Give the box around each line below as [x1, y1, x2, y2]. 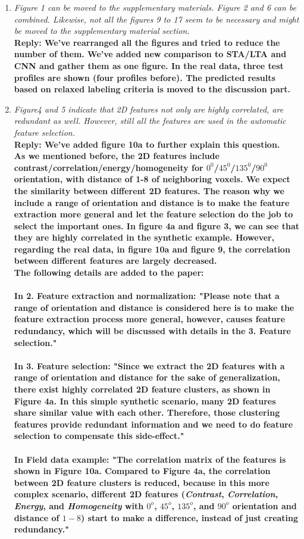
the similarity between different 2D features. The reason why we [14, 184, 284, 197]
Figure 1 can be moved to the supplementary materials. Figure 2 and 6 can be [14, 1, 296, 13]
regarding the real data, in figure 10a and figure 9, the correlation [14, 242, 290, 255]
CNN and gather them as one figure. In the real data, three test [14, 59, 284, 71]
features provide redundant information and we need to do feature [14, 418, 293, 430]
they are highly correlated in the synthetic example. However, [14, 231, 275, 244]
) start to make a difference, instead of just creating [80, 511, 299, 524]
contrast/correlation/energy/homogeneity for [14, 161, 203, 173]
